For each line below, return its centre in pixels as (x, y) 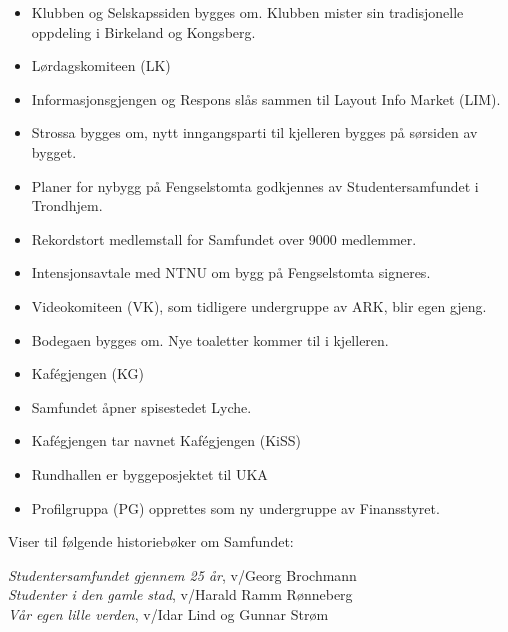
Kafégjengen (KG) (87, 373)
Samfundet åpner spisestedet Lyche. (141, 406)
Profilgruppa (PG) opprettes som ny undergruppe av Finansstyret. (235, 507)
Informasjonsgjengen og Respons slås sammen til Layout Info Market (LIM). (266, 98)
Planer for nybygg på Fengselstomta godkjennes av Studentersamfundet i (255, 185)
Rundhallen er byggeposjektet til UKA (149, 473)
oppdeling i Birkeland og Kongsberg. (143, 31)
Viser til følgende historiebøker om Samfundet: (151, 541)
